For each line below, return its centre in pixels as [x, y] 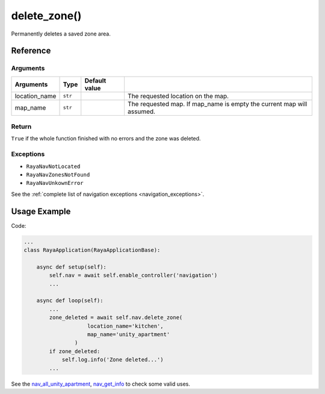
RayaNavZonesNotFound [58, 174]
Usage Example [41, 211]
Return [21, 127]
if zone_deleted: [75, 351]
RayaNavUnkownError [55, 183]
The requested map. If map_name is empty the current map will [217, 104]
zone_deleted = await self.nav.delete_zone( [116, 317]
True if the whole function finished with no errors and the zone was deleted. [106, 139]
